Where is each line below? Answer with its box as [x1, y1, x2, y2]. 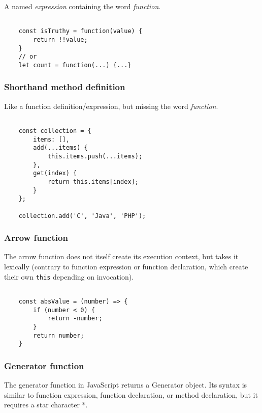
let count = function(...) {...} [18, 61, 132, 69]
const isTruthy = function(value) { [18, 27, 143, 35]
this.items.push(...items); [47, 152, 143, 160]
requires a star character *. [4, 399, 88, 410]
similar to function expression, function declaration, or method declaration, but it [4, 389, 258, 400]
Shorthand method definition [4, 80, 125, 93]
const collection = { [18, 127, 91, 134]
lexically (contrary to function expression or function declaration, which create [4, 261, 248, 272]
